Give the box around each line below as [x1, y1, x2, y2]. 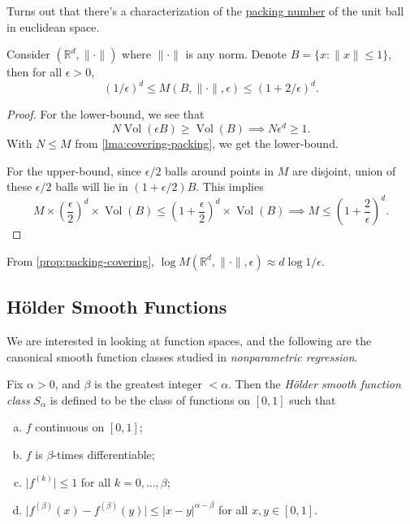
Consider [6, 45, 50, 63]
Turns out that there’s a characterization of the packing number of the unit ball [6, 2, 404, 19]
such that [289, 391, 336, 408]
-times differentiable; [53, 446, 155, 462]
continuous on [35, 418, 105, 435]
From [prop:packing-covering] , [6, 252, 154, 269]
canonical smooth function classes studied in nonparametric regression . [6, 348, 358, 365]
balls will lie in [55, 178, 128, 195]
